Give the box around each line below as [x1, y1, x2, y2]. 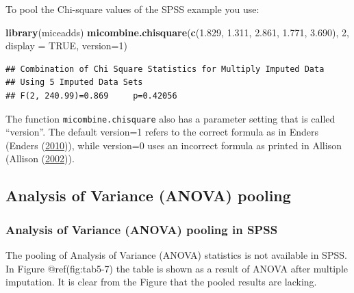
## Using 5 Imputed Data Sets [5, 77, 143, 88]
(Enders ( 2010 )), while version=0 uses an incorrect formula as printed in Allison [5, 138, 342, 152]
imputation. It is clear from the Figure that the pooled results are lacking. [5, 275, 317, 289]
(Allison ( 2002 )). [5, 151, 75, 166]
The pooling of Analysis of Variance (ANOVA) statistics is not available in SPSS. [5, 248, 347, 262]
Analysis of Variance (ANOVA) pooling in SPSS [5, 220, 278, 238]
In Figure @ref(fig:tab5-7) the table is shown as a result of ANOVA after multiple [5, 261, 348, 275]
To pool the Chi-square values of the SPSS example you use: [5, 2, 260, 16]
